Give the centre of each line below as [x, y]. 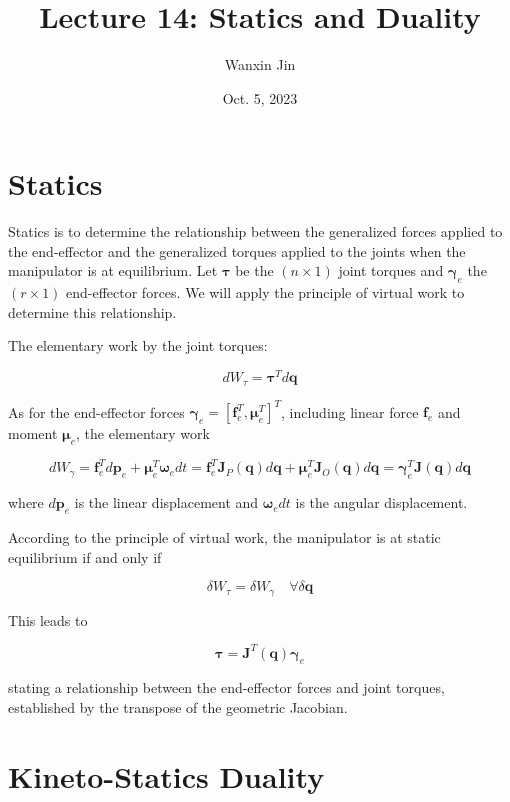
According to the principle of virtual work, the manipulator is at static [224, 536]
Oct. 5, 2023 [260, 97]
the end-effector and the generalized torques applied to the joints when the [237, 250]
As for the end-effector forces [96, 411]
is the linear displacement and [166, 502]
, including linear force [349, 411]
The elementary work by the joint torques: [138, 345]
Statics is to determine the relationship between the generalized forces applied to [255, 231]
